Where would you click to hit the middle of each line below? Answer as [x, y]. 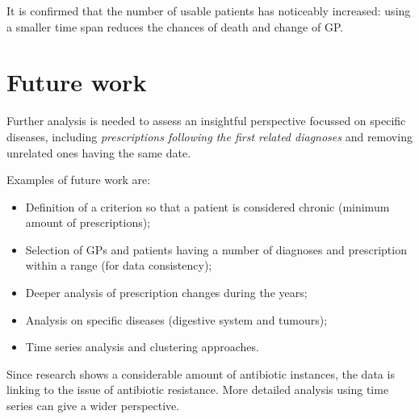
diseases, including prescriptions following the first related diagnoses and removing [209, 136]
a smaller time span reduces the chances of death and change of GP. [175, 26]
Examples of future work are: [79, 180]
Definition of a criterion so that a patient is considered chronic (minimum [207, 206]
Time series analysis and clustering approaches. [142, 347]
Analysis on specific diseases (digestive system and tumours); [176, 319]
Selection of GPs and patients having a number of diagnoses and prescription [216, 249]
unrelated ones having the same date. [99, 152]
